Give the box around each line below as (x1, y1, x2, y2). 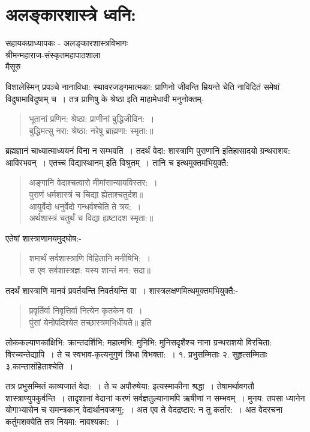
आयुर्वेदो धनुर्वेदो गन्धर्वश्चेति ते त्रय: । (29, 199, 142, 212)
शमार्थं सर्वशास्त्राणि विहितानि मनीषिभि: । (29, 252, 151, 264)
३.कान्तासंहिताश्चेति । (5, 359, 74, 372)
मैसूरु (5, 60, 21, 73)
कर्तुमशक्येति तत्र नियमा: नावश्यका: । (5, 415, 119, 427)
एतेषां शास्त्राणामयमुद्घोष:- (5, 231, 82, 244)
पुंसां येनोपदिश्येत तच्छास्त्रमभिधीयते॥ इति (29, 315, 152, 328)
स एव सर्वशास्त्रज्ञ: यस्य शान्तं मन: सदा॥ (29, 264, 151, 276)
